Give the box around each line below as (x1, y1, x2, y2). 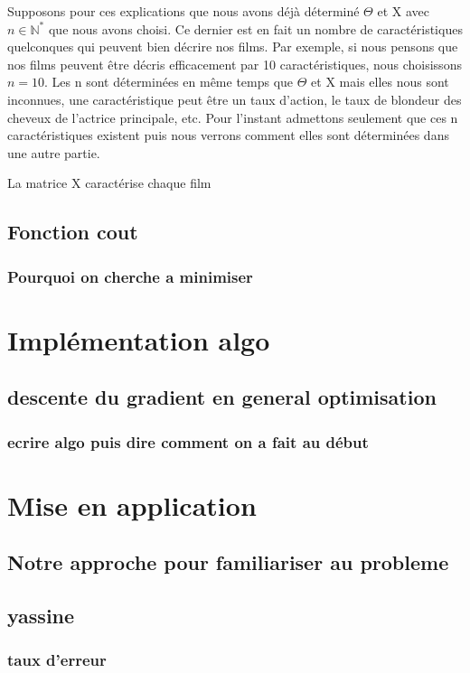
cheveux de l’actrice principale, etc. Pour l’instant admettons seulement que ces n (7, 107, 458, 126)
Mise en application (7, 486, 257, 523)
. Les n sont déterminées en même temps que (44, 72, 294, 91)
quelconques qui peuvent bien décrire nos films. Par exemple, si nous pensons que (7, 37, 458, 56)
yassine (7, 602, 75, 630)
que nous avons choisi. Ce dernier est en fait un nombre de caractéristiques (48, 19, 463, 38)
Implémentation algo (7, 321, 270, 358)
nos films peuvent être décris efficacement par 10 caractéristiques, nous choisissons (7, 54, 462, 73)
